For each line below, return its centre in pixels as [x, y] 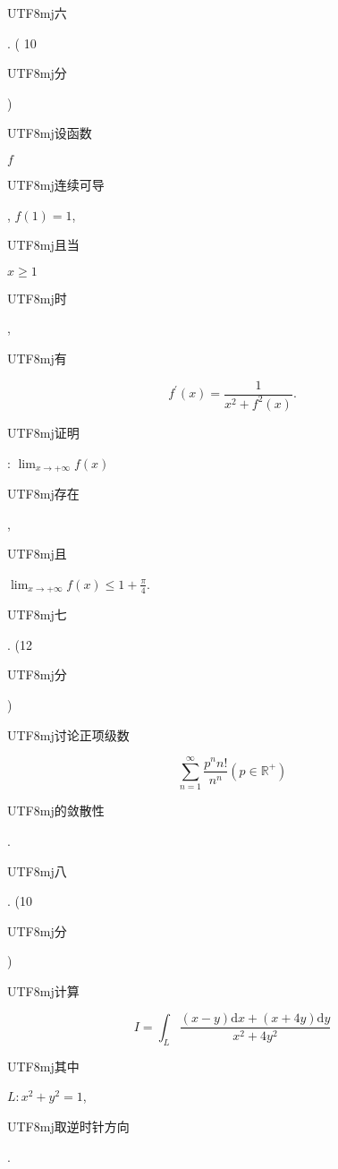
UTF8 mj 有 [37, 358]
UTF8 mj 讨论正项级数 [68, 734]
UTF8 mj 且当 [43, 245]
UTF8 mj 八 [37, 870]
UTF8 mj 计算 [43, 990]
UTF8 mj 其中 [43, 1066]
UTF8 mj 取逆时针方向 [68, 1126]
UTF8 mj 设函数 [50, 133]
